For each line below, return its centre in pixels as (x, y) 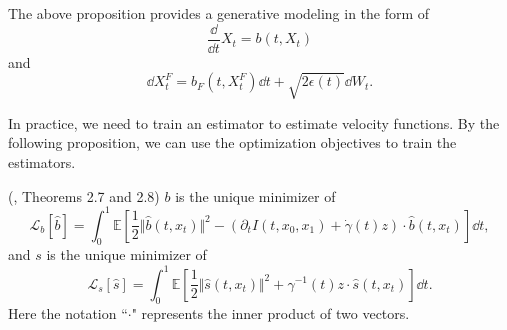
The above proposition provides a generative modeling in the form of (219, 13)
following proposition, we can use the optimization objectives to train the (232, 142)
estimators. (42, 161)
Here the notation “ (68, 313)
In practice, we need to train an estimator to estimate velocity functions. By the (254, 122)
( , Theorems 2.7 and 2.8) (84, 195)
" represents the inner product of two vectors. (270, 313)
